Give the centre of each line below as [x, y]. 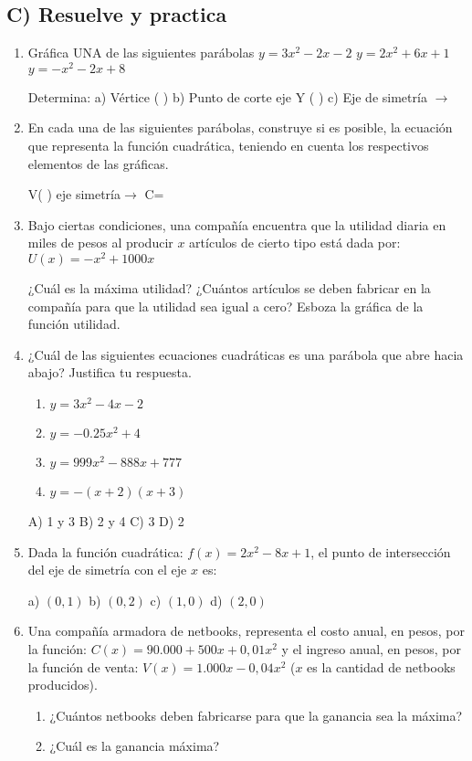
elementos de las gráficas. [98, 163]
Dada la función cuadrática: [105, 551]
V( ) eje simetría [74, 194]
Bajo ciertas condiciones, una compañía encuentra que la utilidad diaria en [237, 224]
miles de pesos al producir [100, 243]
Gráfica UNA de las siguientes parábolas [141, 53]
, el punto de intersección [381, 551]
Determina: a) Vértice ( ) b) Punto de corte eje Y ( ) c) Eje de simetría [227, 96]
